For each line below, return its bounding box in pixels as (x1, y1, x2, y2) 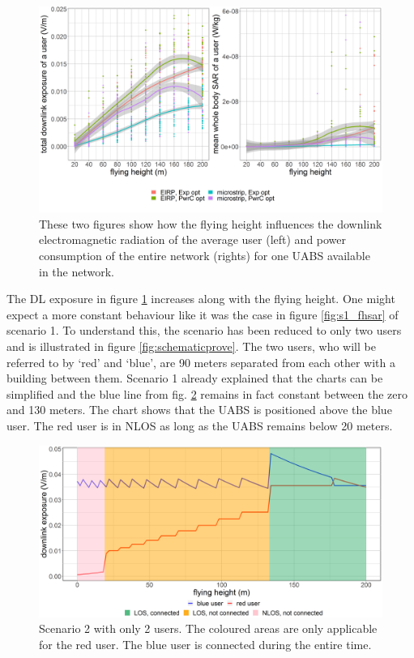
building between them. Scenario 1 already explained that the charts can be (6, 370, 383, 387)
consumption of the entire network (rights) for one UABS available (39, 247, 370, 264)
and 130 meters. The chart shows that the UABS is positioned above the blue (6, 401, 392, 418)
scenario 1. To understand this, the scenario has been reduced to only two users (6, 322, 402, 339)
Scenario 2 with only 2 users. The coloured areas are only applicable (39, 620, 378, 637)
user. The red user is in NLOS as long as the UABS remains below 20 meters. (6, 417, 393, 434)
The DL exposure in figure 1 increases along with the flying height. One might (6, 290, 395, 307)
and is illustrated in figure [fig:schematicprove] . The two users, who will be (6, 337, 376, 354)
